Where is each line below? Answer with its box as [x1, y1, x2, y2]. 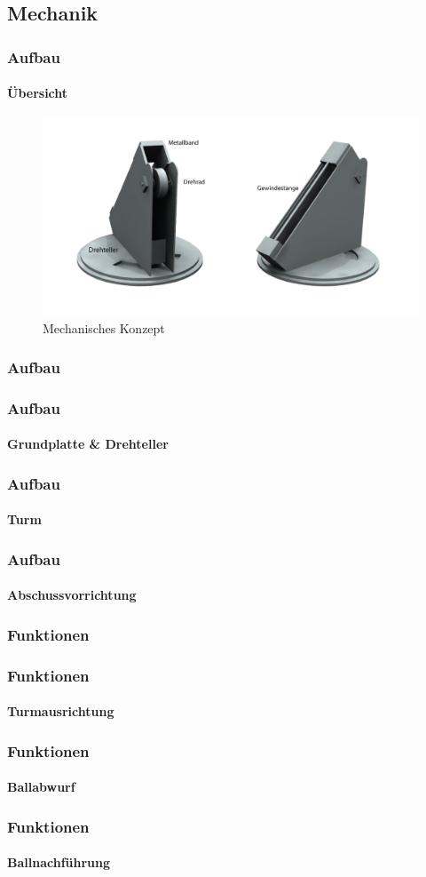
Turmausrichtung [7, 702, 114, 721]
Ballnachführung [7, 853, 111, 872]
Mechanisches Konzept [43, 318, 165, 337]
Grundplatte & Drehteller [7, 435, 169, 453]
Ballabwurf [7, 777, 75, 796]
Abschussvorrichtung [7, 586, 137, 604]
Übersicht [7, 84, 68, 102]
